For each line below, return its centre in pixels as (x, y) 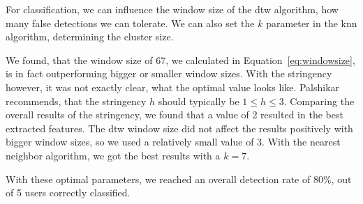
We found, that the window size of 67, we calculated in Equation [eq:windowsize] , (180, 60)
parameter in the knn (312, 23)
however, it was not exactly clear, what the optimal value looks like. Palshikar (173, 87)
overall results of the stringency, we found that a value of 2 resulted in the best (175, 115)
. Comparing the (319, 101)
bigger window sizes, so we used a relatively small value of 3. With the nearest (173, 142)
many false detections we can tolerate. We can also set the (130, 23)
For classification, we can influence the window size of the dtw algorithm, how (172, 9)
